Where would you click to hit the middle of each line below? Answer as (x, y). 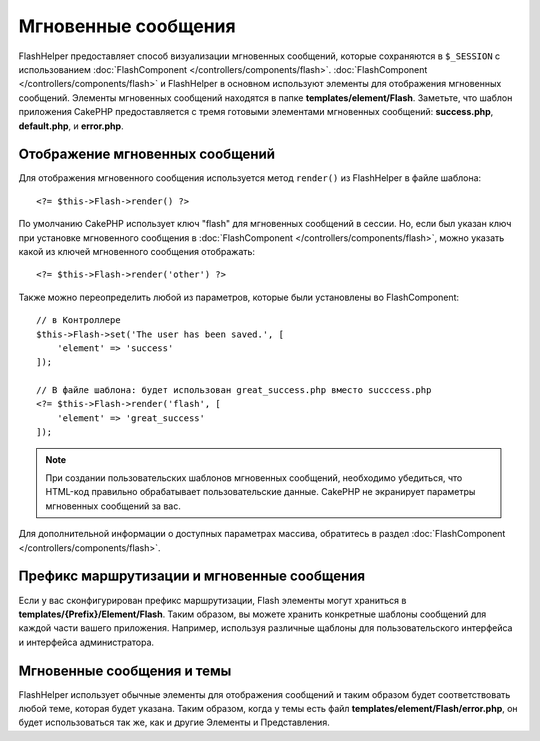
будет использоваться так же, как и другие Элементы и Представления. (174, 722)
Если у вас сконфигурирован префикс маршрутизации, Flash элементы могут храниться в (212, 600)
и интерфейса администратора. (86, 642)
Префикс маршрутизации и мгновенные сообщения (191, 576)
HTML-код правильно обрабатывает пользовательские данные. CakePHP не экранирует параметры (260, 492)
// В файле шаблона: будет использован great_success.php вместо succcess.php (234, 390)
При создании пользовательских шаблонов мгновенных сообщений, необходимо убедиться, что (254, 478)
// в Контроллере (78, 320)
